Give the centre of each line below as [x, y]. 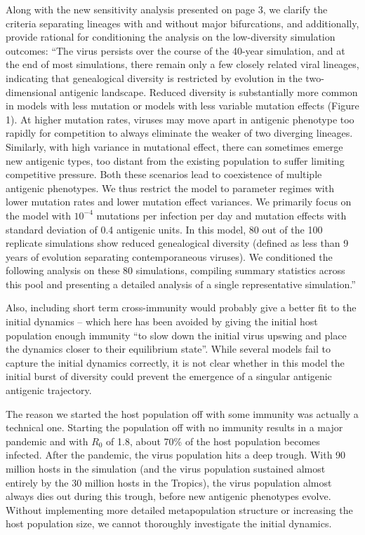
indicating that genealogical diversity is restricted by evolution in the [154, 77]
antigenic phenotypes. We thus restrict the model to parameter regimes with [170, 188]
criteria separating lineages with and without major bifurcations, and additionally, [182, 23]
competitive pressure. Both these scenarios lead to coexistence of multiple [164, 174]
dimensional [31, 92]
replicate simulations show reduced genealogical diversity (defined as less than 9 [177, 243]
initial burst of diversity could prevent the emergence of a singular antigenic [169, 376]
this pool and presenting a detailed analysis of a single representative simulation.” [181, 284]
